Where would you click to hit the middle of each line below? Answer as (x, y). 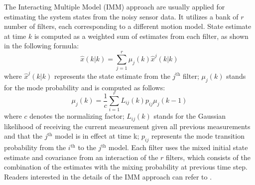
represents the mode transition (198, 136)
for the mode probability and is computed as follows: (85, 87)
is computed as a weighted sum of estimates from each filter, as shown (141, 36)
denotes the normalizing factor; (77, 116)
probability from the (35, 147)
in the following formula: (42, 46)
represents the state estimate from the (112, 76)
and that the (23, 136)
